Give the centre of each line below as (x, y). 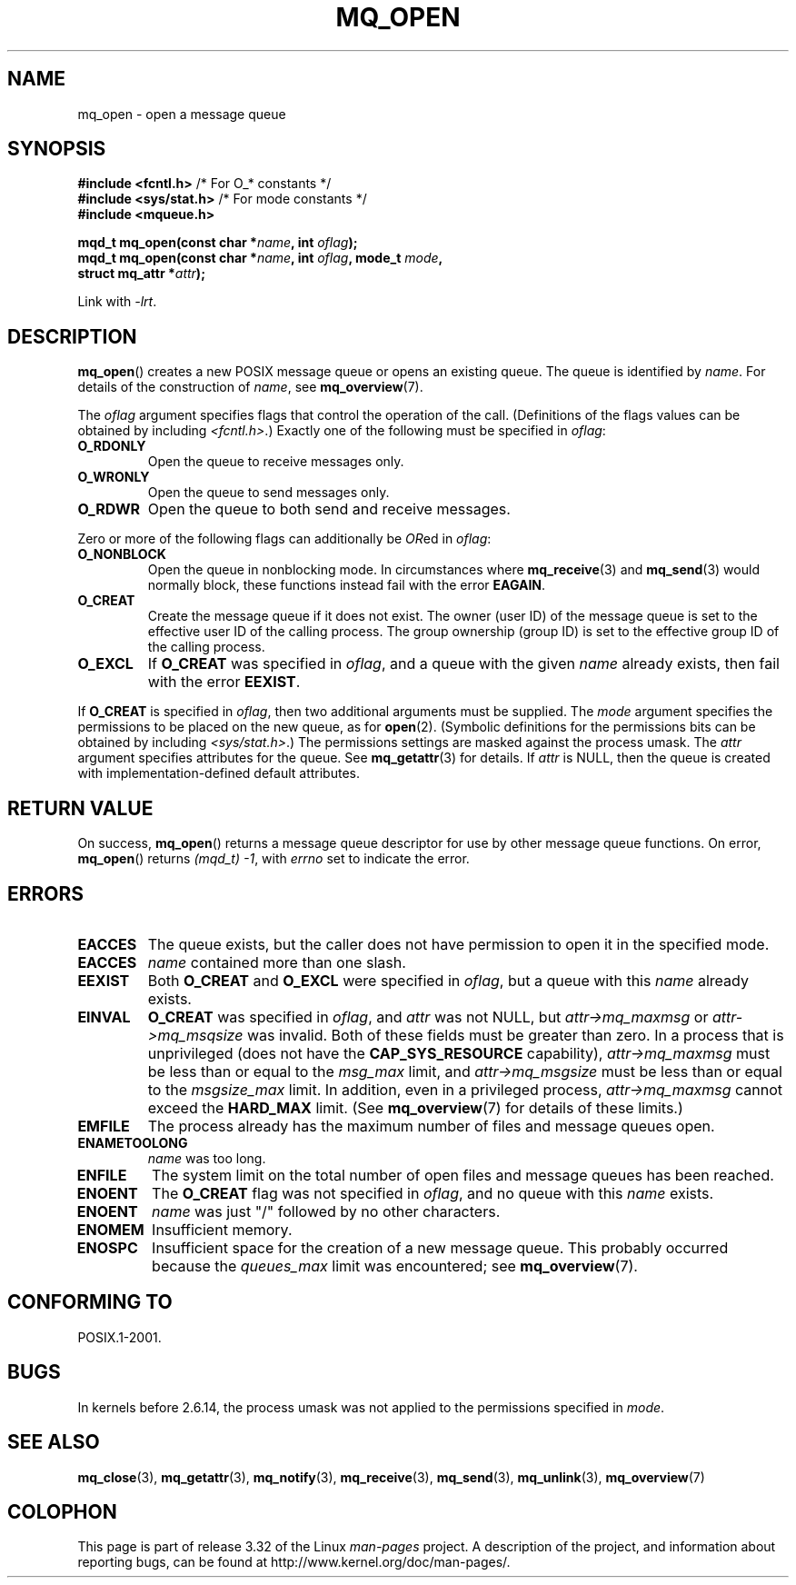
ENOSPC (107, 1247)
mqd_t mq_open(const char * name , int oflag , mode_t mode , (260, 258)
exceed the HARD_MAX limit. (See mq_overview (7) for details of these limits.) (415, 1107)
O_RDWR (109, 509)
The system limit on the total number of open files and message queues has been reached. (463, 1175)
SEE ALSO (54, 1442)
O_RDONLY (112, 446)
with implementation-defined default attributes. (219, 773)
